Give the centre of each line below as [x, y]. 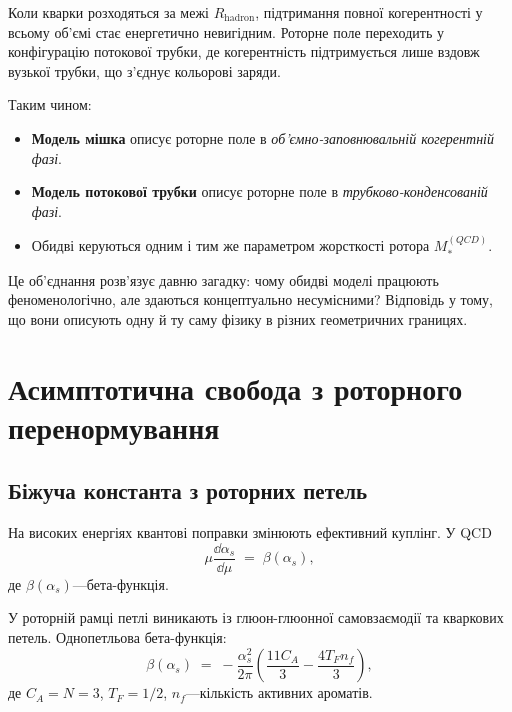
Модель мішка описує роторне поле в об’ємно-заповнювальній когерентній [262, 137]
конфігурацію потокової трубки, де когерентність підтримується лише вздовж [244, 51]
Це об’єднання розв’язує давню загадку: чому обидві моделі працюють [223, 279]
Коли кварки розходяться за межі [109, 12]
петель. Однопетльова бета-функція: [117, 636]
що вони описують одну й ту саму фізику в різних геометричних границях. [238, 318]
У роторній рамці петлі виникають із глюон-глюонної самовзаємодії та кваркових [256, 617]
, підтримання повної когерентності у [369, 12]
